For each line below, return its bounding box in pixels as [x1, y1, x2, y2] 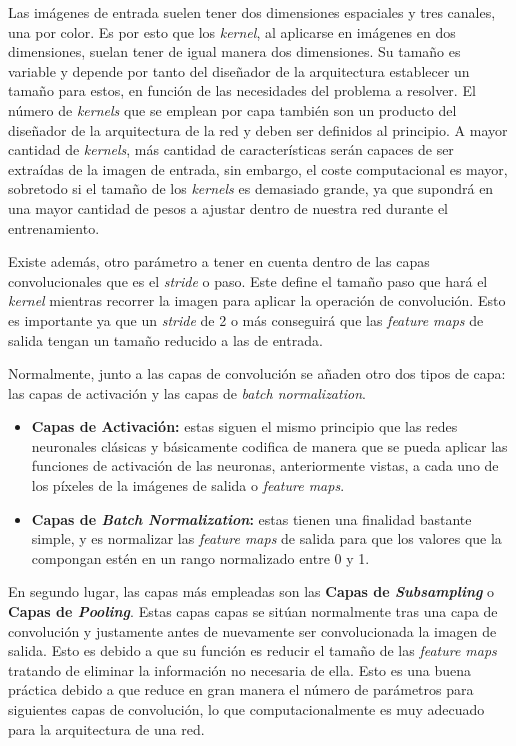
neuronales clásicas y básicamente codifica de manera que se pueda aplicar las [31, 435, 508, 456]
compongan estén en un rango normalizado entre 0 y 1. [31, 547, 370, 568]
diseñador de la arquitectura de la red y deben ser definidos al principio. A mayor [8, 119, 508, 140]
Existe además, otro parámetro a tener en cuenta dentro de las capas [8, 251, 430, 272]
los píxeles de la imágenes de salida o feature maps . [31, 475, 345, 496]
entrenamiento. [8, 217, 100, 238]
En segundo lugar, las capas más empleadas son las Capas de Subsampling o [8, 581, 495, 602]
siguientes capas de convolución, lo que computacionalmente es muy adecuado [8, 699, 485, 719]
